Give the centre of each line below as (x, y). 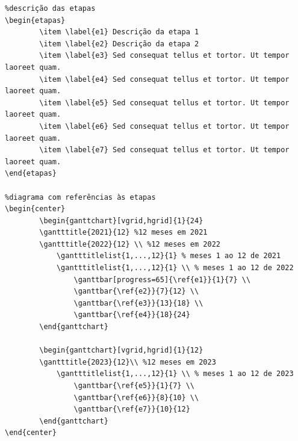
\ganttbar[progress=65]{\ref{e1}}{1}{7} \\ (162, 279)
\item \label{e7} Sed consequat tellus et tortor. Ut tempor (164, 150)
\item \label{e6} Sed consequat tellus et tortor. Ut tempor (164, 126)
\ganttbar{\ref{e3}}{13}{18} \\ (138, 303)
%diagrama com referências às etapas (80, 197)
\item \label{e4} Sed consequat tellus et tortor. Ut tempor (164, 79)
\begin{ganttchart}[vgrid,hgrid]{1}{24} (121, 220)
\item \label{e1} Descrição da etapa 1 (119, 32)
